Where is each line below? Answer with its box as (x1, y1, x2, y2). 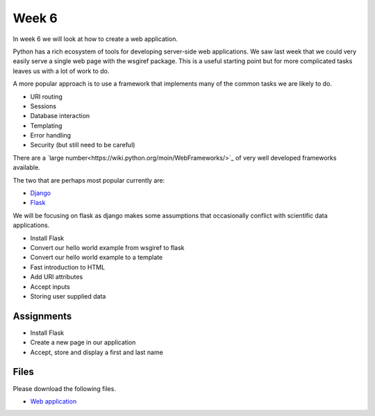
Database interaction (30, 112, 90, 120)
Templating (30, 122, 62, 130)
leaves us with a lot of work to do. (12, 67, 110, 75)
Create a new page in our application (30, 338, 136, 347)
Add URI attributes (30, 273, 83, 281)
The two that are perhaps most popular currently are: (12, 176, 165, 184)
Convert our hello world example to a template (30, 253, 163, 262)
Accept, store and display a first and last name (30, 348, 163, 356)
